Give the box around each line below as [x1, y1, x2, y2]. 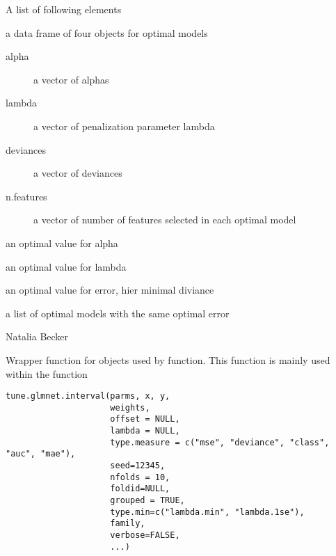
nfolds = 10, [110, 472, 170, 482]
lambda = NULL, [110, 426, 180, 436]
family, [110, 518, 145, 529]
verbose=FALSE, [110, 530, 180, 540]
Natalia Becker [6, 329, 69, 344]
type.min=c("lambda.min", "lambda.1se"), [110, 507, 305, 517]
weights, [110, 402, 150, 413]
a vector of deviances [33, 166, 122, 180]
